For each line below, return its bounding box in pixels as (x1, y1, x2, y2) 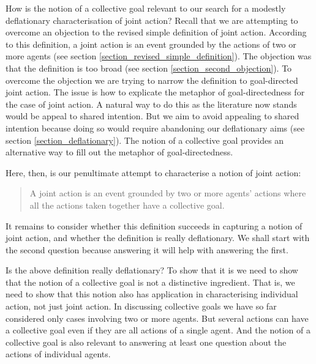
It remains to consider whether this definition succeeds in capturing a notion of (6, 219, 303, 232)
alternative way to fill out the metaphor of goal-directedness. (6, 146, 233, 158)
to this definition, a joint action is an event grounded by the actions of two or (6, 37, 296, 50)
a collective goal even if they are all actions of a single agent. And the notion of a (6, 324, 310, 336)
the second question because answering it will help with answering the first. (6, 243, 288, 256)
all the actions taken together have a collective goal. (29, 198, 225, 211)
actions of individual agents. (6, 347, 111, 360)
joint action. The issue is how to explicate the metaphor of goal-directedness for (6, 86, 305, 98)
